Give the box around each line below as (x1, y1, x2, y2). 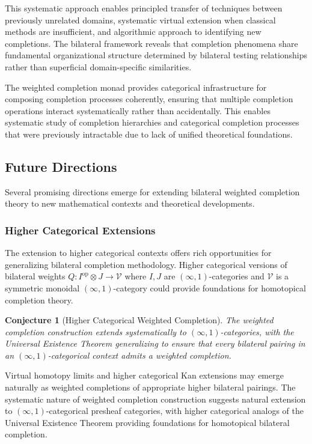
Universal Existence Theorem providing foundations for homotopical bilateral (5, 416, 290, 428)
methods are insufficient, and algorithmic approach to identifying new (5, 25, 262, 38)
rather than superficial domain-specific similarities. (5, 60, 192, 73)
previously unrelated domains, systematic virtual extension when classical (5, 13, 276, 26)
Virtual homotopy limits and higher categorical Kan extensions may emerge (5, 369, 284, 382)
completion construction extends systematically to (5, 325, 186, 338)
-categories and (209, 270, 265, 282)
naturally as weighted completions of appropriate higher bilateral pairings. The (5, 381, 296, 394)
